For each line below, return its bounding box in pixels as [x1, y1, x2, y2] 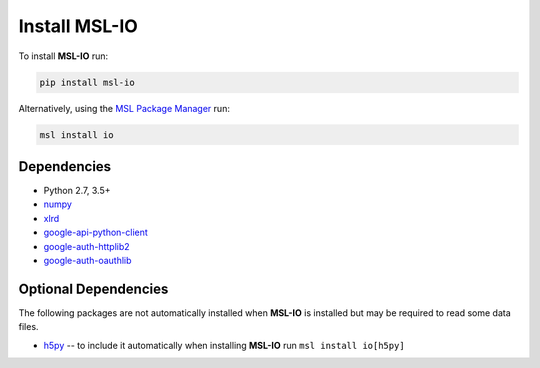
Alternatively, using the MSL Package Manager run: [18, 102, 230, 114]
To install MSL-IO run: [18, 50, 109, 62]
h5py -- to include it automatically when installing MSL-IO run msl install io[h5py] [43, 339, 405, 351]
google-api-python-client [43, 226, 149, 239]
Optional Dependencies [18, 280, 169, 297]
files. [18, 321, 39, 333]
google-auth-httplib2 [43, 240, 130, 252]
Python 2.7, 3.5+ [43, 185, 111, 196]
